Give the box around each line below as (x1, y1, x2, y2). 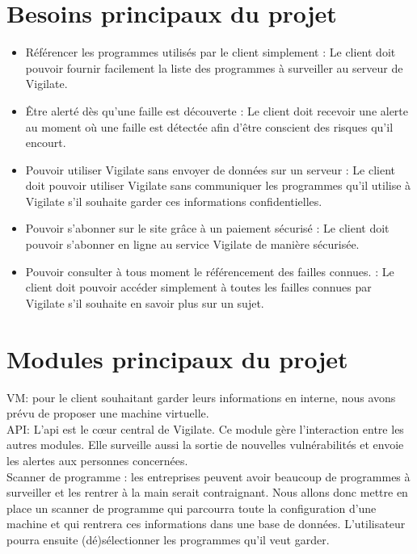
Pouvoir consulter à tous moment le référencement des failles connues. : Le (25, 262, 394, 279)
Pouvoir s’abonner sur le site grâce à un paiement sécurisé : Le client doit (25, 220, 390, 237)
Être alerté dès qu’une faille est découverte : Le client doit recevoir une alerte (25, 102, 409, 119)
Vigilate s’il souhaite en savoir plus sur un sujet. (25, 294, 264, 311)
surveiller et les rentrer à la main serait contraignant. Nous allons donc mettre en (6, 484, 408, 501)
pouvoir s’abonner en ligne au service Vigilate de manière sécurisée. (25, 236, 360, 253)
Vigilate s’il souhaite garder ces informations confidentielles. (25, 192, 322, 209)
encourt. (25, 134, 66, 151)
